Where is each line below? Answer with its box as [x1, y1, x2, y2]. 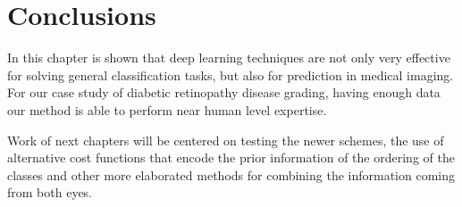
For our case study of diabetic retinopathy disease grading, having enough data [7, 83, 441, 102]
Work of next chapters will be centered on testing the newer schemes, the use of [7, 130, 444, 149]
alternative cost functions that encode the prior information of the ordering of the [7, 148, 455, 167]
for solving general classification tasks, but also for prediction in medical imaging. [7, 65, 454, 84]
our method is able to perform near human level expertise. [7, 100, 327, 119]
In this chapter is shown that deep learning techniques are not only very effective [7, 48, 450, 67]
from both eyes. [7, 183, 93, 202]
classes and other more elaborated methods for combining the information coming [7, 165, 456, 184]
